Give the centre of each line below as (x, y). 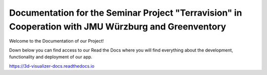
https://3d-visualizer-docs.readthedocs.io (52, 66)
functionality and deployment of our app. (51, 57)
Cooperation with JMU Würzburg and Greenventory (118, 26)
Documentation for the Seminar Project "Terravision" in (126, 13)
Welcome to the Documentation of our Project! (56, 41)
